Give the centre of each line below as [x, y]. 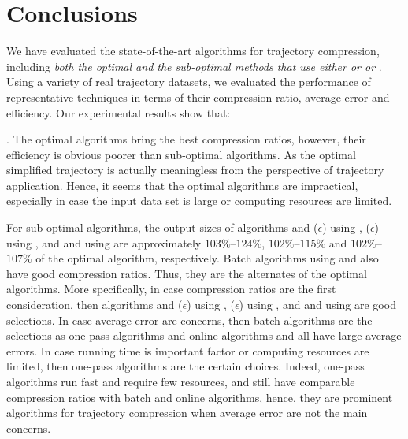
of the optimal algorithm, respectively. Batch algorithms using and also [207, 258]
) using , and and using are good [317, 305]
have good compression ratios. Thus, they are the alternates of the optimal [187, 273]
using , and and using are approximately [104, 242]
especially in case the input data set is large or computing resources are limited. [199, 201]
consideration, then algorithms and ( [95, 305]
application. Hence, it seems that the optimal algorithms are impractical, [182, 185]
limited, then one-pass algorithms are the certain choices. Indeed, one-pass [185, 366]
